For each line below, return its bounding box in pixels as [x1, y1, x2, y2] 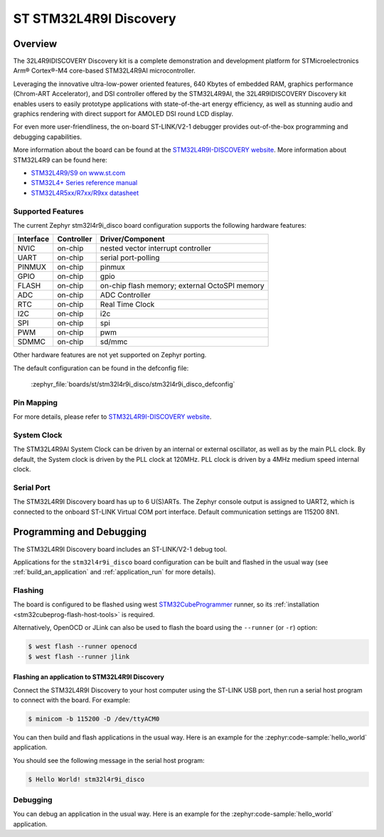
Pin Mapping [13, 397, 58, 407]
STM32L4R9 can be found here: [13, 155, 108, 164]
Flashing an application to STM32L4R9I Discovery [13, 673, 165, 681]
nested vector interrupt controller [100, 243, 211, 253]
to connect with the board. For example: [13, 696, 131, 705]
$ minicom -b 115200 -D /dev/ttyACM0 [28, 715, 160, 722]
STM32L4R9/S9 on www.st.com [31, 168, 126, 177]
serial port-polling [100, 253, 160, 263]
